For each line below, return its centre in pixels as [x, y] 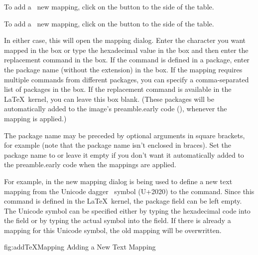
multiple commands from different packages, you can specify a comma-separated [127, 79]
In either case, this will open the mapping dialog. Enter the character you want [125, 40]
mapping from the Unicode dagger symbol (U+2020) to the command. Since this [129, 191]
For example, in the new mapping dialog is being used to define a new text [118, 181]
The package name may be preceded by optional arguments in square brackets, [125, 135]
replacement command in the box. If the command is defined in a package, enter [127, 60]
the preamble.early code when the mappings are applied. [90, 164]
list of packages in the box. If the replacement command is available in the [118, 89]
